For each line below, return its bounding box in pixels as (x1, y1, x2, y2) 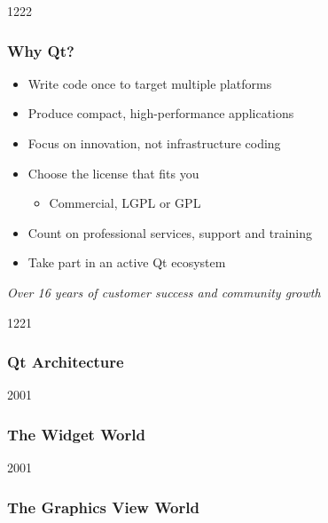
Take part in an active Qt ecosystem (27, 253, 226, 272)
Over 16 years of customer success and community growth (7, 282, 321, 301)
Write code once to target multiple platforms (27, 74, 272, 92)
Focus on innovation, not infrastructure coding (27, 134, 281, 152)
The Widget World (7, 423, 145, 445)
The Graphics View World (7, 495, 199, 518)
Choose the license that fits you (27, 163, 199, 182)
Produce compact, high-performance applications (27, 104, 294, 123)
